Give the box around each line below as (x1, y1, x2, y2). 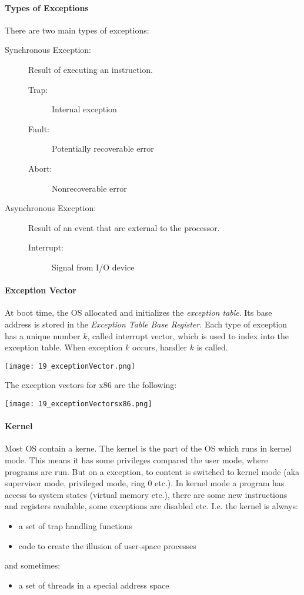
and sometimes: (5, 559, 61, 571)
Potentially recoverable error (52, 142, 154, 155)
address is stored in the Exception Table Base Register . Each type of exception (5, 317, 288, 330)
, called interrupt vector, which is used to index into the (87, 329, 289, 342)
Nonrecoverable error (52, 182, 127, 194)
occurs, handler (132, 341, 188, 353)
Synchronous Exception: (5, 44, 91, 56)
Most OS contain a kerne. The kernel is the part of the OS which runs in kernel (5, 442, 292, 454)
